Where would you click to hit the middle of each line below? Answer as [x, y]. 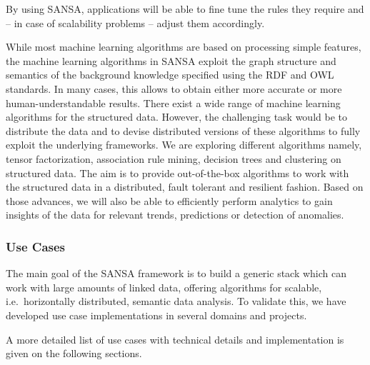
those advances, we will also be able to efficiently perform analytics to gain [169, 200]
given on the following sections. [74, 353]
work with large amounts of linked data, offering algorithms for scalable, [164, 287]
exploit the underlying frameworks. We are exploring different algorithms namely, [184, 145]
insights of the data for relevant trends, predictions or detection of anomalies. [175, 215]
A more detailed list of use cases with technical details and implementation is [175, 339]
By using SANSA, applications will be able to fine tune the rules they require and [185, 9]
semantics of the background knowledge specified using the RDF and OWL [170, 75]
